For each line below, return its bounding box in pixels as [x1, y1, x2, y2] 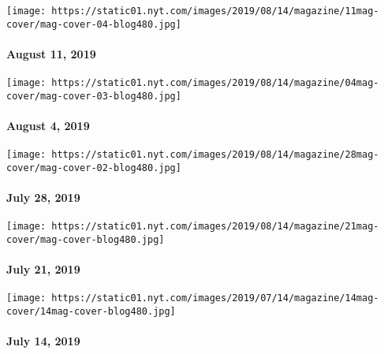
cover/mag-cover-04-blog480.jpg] [6, 18, 181, 30]
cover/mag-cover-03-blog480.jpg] [6, 90, 181, 102]
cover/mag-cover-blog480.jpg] [6, 233, 165, 245]
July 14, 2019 [6, 333, 80, 349]
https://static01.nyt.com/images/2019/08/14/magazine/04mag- [51, 77, 379, 89]
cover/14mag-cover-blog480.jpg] [6, 306, 176, 318]
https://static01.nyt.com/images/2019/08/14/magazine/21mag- [51, 221, 379, 233]
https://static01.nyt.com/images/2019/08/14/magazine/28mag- [51, 149, 379, 161]
